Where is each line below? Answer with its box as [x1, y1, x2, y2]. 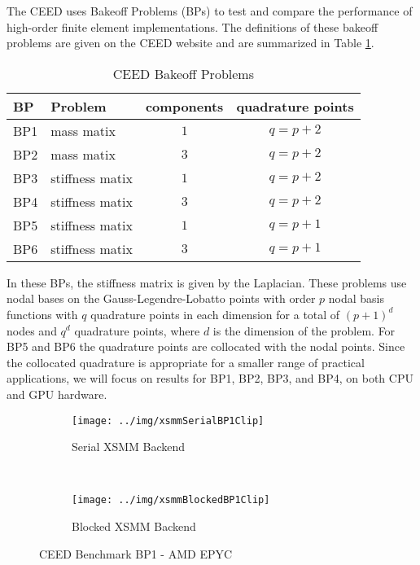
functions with [7, 305, 78, 322]
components [145, 96, 224, 116]
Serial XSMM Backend [72, 438, 186, 455]
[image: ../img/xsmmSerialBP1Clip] [72, 414, 265, 427]
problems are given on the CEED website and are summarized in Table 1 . [7, 34, 374, 51]
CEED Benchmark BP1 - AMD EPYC [39, 545, 233, 562]
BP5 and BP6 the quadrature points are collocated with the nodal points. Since [7, 338, 405, 355]
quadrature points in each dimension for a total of [90, 305, 340, 322]
